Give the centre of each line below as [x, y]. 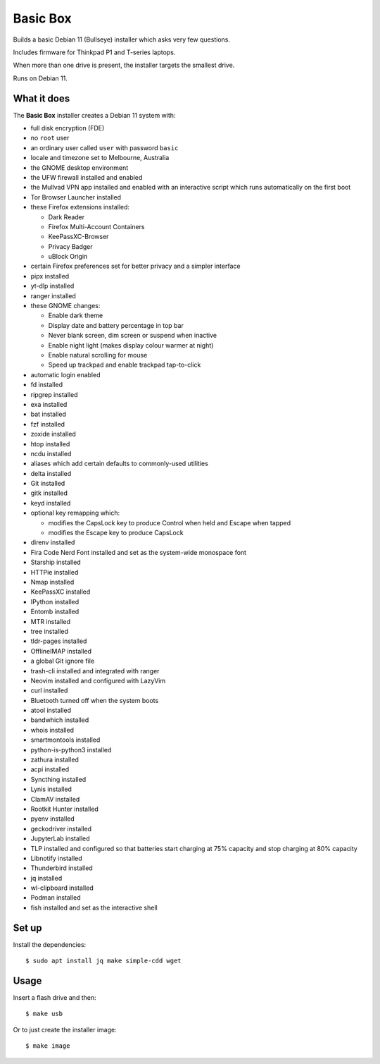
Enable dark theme [76, 316]
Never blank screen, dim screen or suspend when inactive [133, 336]
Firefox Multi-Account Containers [96, 226]
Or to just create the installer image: [65, 1029]
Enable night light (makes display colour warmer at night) [131, 345]
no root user [50, 138]
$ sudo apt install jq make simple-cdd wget [104, 961]
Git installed [48, 484]
